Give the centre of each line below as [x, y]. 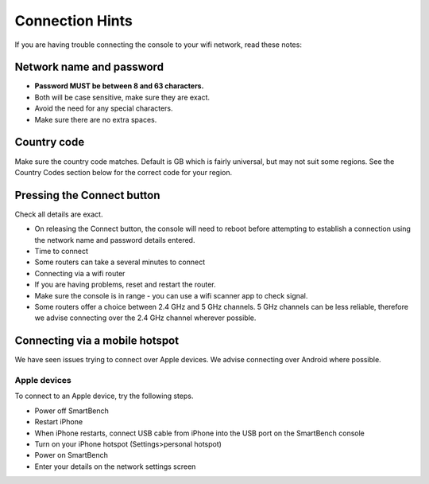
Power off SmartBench [71, 411]
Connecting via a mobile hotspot [97, 341]
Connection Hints [73, 21]
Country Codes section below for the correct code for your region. [124, 172]
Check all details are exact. [59, 214]
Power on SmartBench [71, 455]
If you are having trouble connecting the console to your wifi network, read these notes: [158, 45]
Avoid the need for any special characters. [104, 108]
